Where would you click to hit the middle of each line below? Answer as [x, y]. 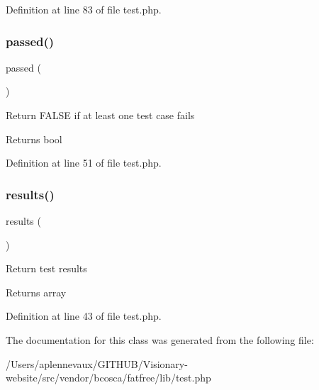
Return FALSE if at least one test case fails [100, 115]
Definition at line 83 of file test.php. [84, 9]
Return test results [46, 268]
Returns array [36, 292]
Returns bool [34, 139]
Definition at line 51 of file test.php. [84, 163]
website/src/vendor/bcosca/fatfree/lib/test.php [108, 378]
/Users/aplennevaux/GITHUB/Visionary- [97, 363]
